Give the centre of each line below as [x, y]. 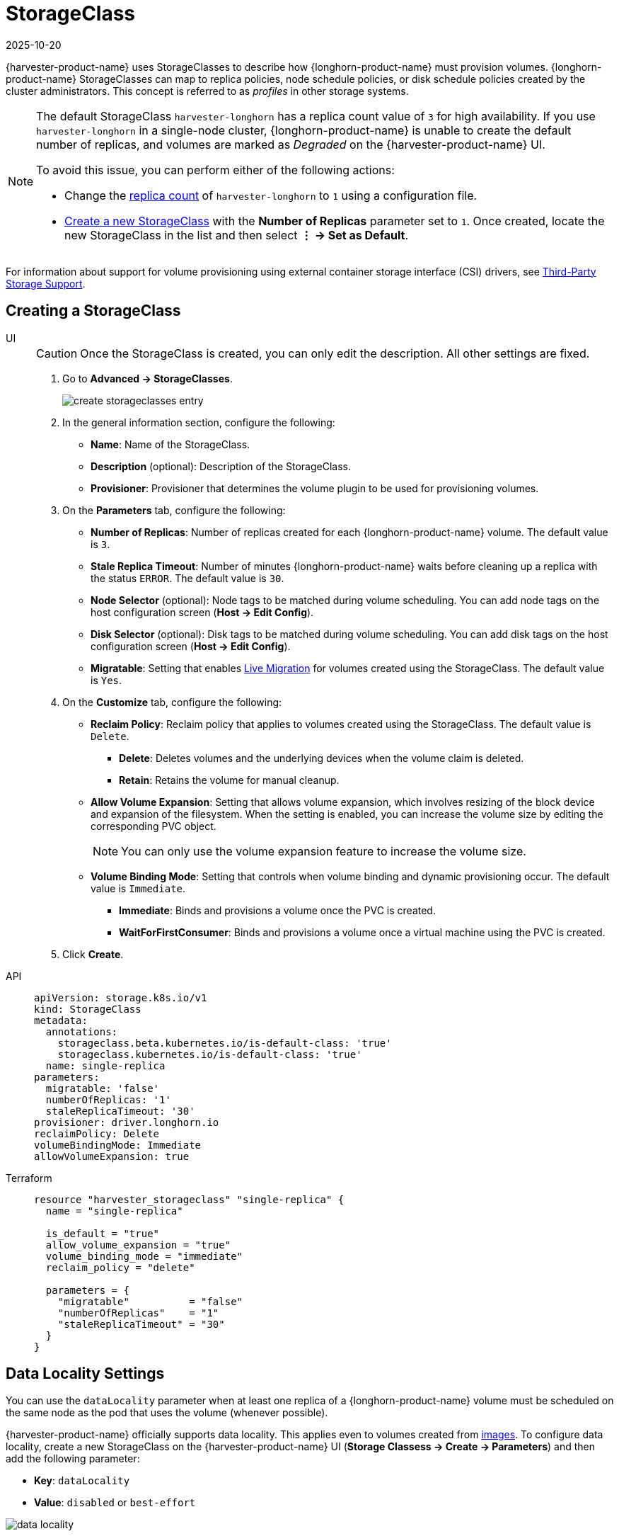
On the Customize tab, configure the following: [172, 702]
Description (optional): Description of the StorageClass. [221, 466]
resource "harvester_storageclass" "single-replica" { [189, 1199]
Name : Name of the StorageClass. [170, 444]
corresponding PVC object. [154, 826]
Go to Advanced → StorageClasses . [147, 378]
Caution [57, 353]
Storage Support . [46, 283]
